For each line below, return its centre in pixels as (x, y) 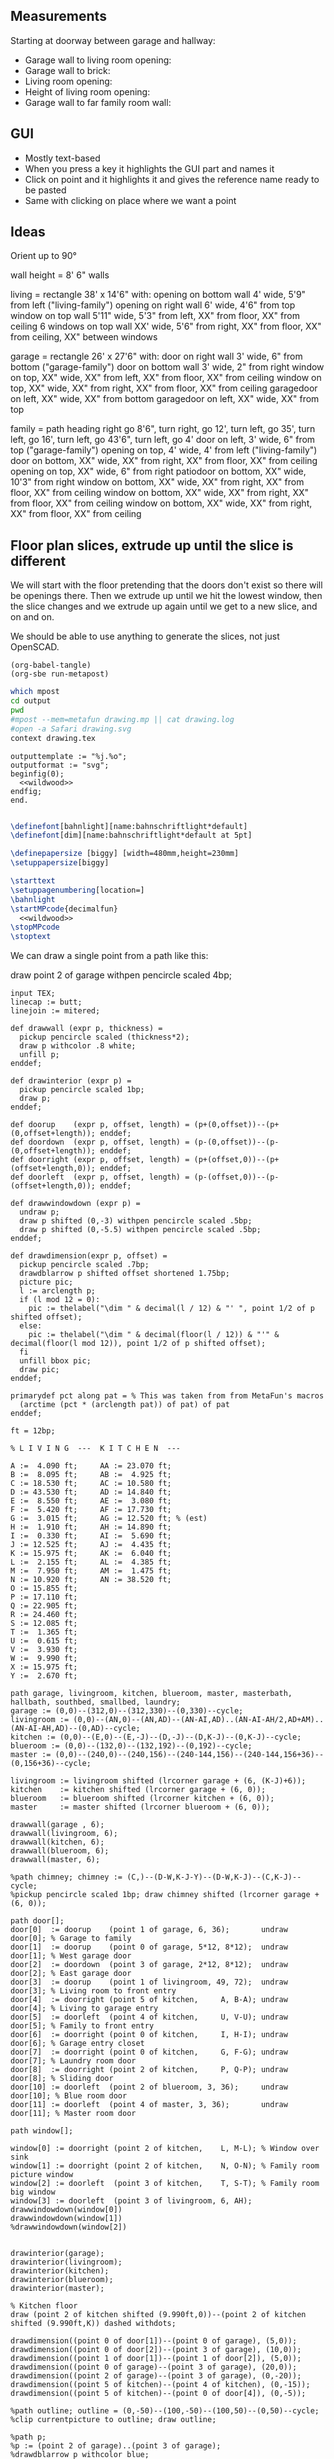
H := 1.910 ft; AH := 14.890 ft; (91, 1527)
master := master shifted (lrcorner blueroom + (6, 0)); (140, 1807)
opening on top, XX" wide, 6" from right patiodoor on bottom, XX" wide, (158, 471)
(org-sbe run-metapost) (60, 674)
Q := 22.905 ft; (44, 1606)
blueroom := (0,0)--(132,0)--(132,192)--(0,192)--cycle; (131, 1746)
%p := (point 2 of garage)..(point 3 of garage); (116, 2446)
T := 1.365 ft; (44, 1632)
